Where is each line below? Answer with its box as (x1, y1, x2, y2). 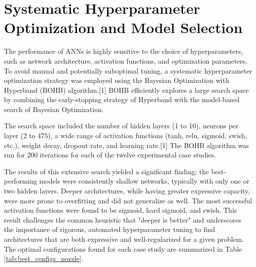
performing (4, 176, 37, 186)
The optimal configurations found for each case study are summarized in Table (4, 243, 242, 254)
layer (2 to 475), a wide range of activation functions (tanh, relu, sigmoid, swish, (4, 130, 247, 141)
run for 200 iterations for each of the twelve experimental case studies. (4, 150, 217, 160)
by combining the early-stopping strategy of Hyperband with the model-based (4, 94, 240, 105)
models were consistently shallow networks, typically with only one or (39, 176, 250, 186)
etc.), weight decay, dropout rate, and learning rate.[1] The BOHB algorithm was (4, 140, 249, 150)
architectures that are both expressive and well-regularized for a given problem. (4, 234, 244, 244)
